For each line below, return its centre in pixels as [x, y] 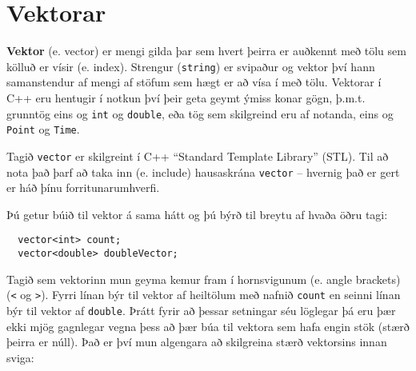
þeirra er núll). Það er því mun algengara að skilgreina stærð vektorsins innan [197, 342]
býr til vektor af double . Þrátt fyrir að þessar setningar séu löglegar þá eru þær [201, 310]
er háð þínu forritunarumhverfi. [83, 187]
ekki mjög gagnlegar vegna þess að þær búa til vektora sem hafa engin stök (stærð [208, 326]
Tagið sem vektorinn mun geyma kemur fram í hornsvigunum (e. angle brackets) [204, 279]
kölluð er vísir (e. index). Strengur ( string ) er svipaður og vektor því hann [191, 66]
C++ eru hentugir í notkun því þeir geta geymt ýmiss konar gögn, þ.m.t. [186, 97]
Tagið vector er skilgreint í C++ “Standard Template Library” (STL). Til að [198, 156]
